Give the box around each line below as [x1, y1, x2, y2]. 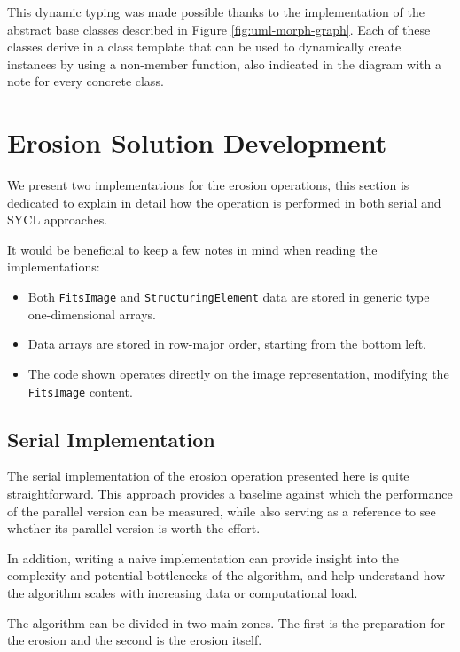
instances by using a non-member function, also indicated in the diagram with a [7, 54, 442, 73]
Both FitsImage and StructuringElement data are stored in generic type [27, 287, 430, 306]
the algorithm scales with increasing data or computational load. [7, 583, 358, 601]
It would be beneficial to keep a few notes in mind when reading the [7, 240, 378, 258]
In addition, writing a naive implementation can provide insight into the [7, 548, 399, 567]
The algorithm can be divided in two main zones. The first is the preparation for [7, 613, 445, 632]
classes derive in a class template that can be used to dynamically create [7, 37, 402, 56]
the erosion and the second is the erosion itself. [7, 631, 262, 649]
